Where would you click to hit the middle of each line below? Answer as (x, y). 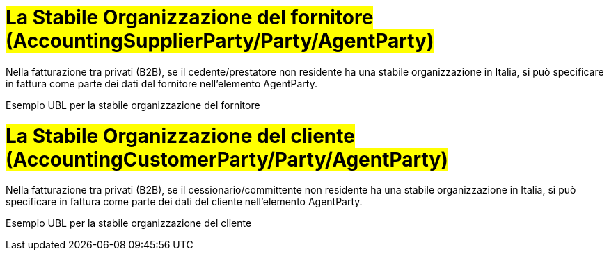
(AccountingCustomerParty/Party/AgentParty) (227, 159)
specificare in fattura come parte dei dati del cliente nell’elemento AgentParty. (184, 202)
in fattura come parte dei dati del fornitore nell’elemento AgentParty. (161, 83)
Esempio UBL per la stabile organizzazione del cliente (129, 223)
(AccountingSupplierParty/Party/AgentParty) (220, 41)
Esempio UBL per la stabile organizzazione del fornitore (133, 105)
